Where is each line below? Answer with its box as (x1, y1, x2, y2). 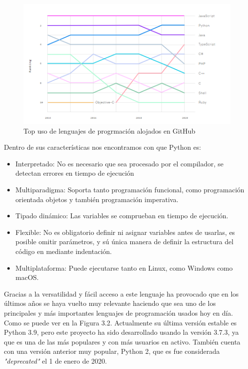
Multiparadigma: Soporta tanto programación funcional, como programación (15, 184, 245, 194)
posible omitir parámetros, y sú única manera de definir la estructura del (15, 236, 234, 247)
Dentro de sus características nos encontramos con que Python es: (4, 142, 201, 152)
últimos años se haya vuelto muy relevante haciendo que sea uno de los (4, 298, 216, 308)
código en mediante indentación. (15, 246, 112, 256)
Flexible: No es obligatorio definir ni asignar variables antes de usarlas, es (15, 227, 235, 237)
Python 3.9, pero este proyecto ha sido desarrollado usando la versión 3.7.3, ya (4, 327, 239, 337)
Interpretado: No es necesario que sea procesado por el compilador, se (15, 158, 224, 168)
